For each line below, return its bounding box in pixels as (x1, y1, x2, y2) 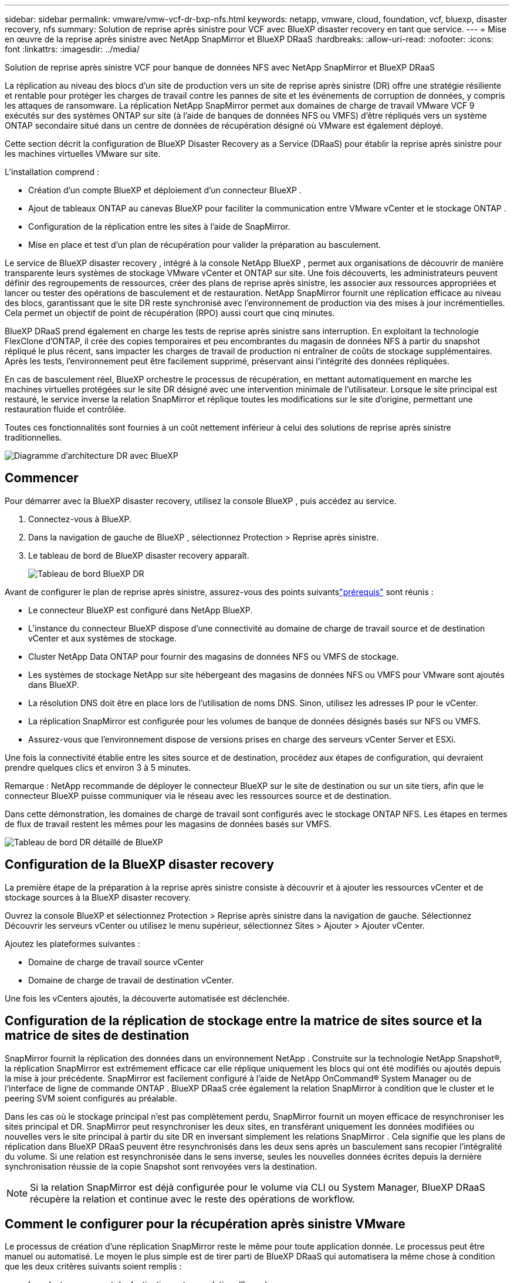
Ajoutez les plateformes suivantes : (5, 938, 140, 949)
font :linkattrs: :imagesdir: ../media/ (5, 44, 140, 54)
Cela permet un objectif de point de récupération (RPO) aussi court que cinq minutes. (5, 308, 335, 318)
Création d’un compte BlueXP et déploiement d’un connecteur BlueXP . (28, 185, 302, 195)
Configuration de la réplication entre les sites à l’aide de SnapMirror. (28, 221, 290, 231)
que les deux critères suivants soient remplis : (5, 1261, 182, 1272)
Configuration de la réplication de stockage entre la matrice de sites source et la (5, 1013, 482, 1029)
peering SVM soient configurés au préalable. (5, 1093, 177, 1103)
